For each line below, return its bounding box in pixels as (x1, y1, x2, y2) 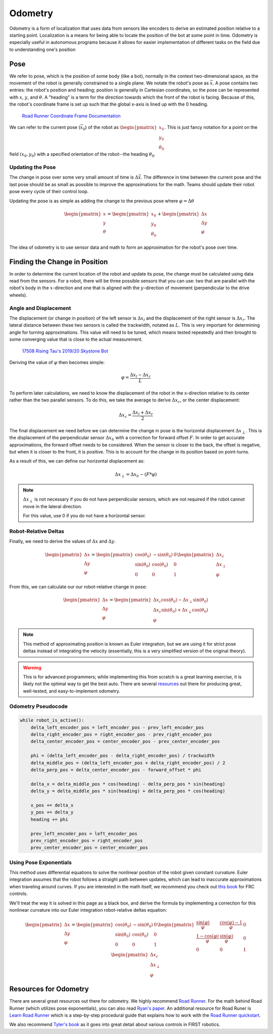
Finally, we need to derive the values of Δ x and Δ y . (9, 538, 116, 545)
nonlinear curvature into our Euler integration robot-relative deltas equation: (9, 907, 167, 913)
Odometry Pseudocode (9, 703, 68, 710)
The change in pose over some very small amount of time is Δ (9, 174, 139, 181)
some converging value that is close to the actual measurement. (9, 336, 143, 342)
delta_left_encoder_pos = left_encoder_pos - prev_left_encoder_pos (30, 725, 204, 730)
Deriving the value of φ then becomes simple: (9, 359, 105, 365)
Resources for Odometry (9, 985, 89, 994)
